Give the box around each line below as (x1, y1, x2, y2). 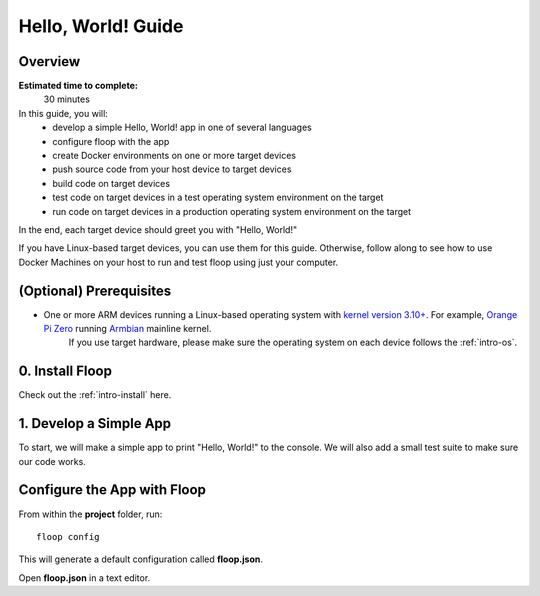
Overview (18, 53, 81, 70)
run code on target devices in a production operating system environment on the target (52, 205, 412, 217)
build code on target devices (52, 177, 170, 189)
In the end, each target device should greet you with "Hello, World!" (18, 223, 298, 235)
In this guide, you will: (18, 107, 109, 119)
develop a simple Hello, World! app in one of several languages (52, 121, 312, 134)
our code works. (18, 455, 87, 467)
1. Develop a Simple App (18, 415, 172, 432)
